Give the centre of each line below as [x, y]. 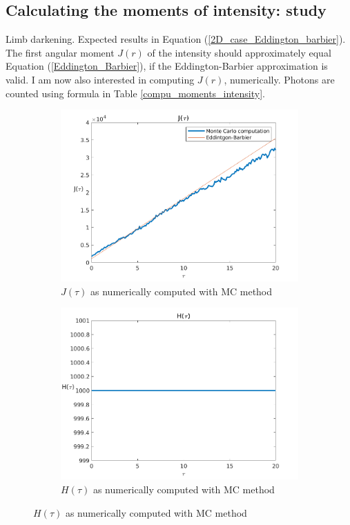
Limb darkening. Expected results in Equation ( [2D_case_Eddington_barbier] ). [176, 39]
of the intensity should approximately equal [239, 52]
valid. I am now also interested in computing [100, 79]
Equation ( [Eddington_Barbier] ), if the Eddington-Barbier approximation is [167, 66]
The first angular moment [60, 52]
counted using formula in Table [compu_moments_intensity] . [135, 93]
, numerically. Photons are [279, 79]
